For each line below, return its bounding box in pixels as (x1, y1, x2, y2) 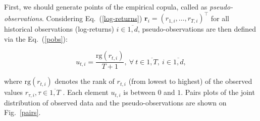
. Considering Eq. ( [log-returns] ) (41, 13, 142, 23)
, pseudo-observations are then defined (137, 24, 256, 34)
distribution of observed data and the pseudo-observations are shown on (4, 97, 227, 107)
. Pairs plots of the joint (181, 87, 255, 97)
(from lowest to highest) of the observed (128, 76, 252, 86)
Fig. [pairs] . (4, 107, 41, 117)
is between (123, 87, 155, 97)
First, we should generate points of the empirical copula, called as (4, 2, 207, 12)
